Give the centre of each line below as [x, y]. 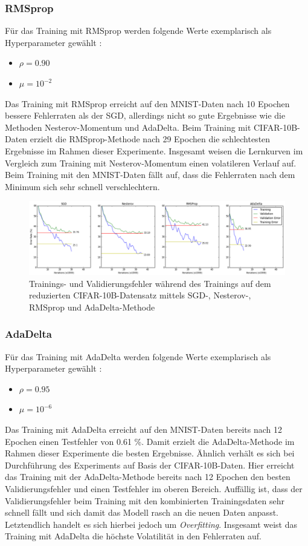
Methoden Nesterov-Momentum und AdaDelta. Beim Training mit [128, 127]
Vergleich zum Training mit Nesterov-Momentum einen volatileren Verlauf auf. [151, 163]
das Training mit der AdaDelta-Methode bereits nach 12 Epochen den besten [148, 477]
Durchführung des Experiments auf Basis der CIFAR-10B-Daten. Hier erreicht [150, 465]
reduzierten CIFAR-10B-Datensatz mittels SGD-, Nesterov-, [140, 295]
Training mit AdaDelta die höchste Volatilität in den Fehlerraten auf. [133, 536]
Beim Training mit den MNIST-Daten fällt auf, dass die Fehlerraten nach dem [150, 175]
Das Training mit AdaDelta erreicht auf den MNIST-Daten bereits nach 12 [144, 429]
